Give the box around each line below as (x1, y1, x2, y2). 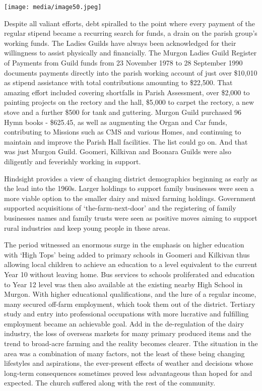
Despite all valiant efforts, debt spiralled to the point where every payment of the (4, 18, 255, 28)
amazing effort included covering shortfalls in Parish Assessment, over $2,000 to (4, 87, 250, 97)
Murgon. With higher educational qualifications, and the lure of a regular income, (4, 289, 256, 299)
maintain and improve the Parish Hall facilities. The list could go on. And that (4, 136, 248, 147)
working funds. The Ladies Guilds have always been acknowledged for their (4, 37, 236, 48)
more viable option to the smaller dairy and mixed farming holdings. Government (4, 192, 256, 203)
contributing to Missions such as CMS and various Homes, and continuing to (4, 126, 241, 137)
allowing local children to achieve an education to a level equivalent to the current (4, 259, 257, 270)
